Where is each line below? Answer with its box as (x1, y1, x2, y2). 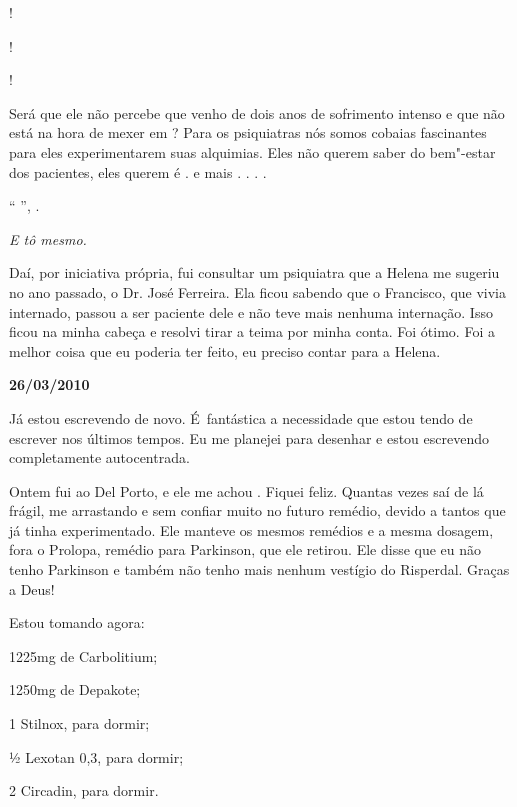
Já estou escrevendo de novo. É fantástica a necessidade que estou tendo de (9, 407, 473, 428)
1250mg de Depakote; (9, 679, 141, 700)
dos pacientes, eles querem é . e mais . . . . (9, 161, 267, 182)
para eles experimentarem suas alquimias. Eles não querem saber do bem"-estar (9, 141, 496, 162)
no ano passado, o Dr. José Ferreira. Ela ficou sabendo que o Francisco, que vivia (9, 281, 507, 302)
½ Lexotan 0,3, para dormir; (9, 746, 184, 767)
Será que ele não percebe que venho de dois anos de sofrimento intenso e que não (9, 102, 505, 123)
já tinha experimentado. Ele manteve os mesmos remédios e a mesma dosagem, (9, 519, 494, 540)
